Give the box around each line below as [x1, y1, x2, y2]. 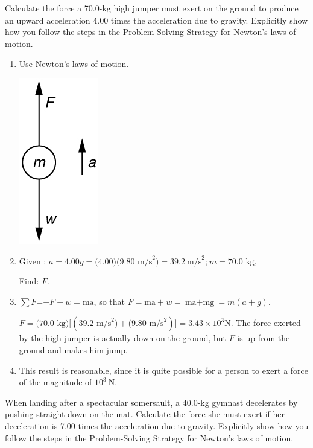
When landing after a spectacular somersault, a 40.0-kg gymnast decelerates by [5, 395, 298, 408]
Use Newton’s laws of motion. [19, 57, 129, 70]
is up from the [237, 331, 290, 344]
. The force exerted [230, 316, 301, 329]
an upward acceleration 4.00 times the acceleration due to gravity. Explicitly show [5, 13, 308, 26]
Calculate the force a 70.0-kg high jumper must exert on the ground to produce [5, 2, 299, 14]
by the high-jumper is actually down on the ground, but [19, 331, 227, 344]
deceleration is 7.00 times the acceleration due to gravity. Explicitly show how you [5, 419, 309, 432]
